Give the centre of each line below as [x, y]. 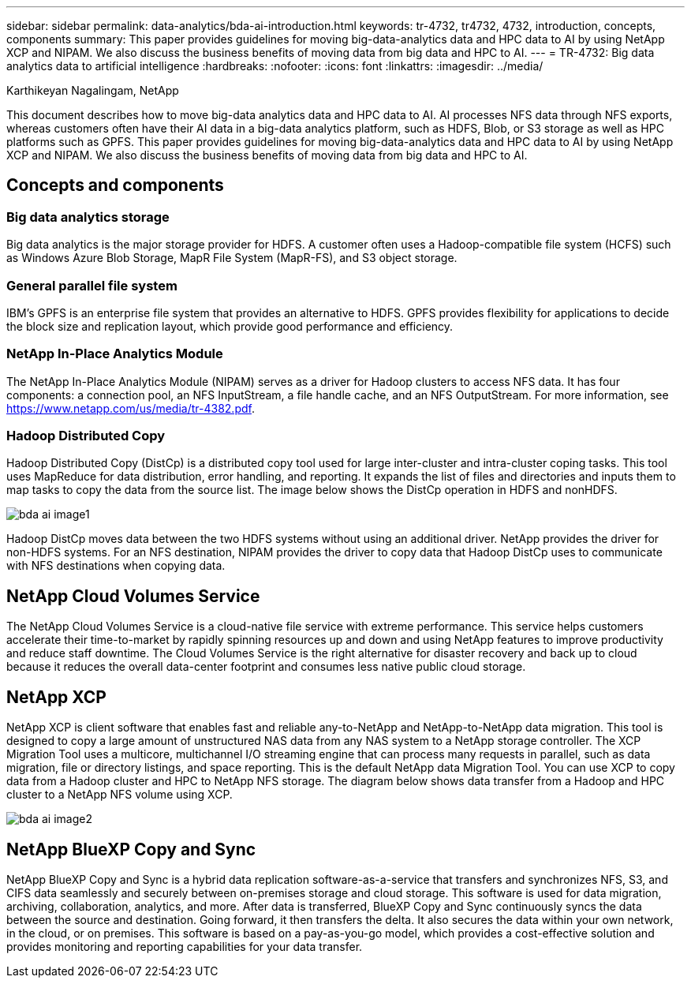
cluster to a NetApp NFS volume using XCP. [120, 795]
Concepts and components [115, 185]
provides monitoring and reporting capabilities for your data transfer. [185, 947]
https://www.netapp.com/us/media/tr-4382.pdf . [131, 408]
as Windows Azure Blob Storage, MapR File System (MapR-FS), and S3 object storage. [232, 258]
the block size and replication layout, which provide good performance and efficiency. [230, 326]
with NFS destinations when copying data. [116, 566]
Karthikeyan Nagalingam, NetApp [93, 90]
